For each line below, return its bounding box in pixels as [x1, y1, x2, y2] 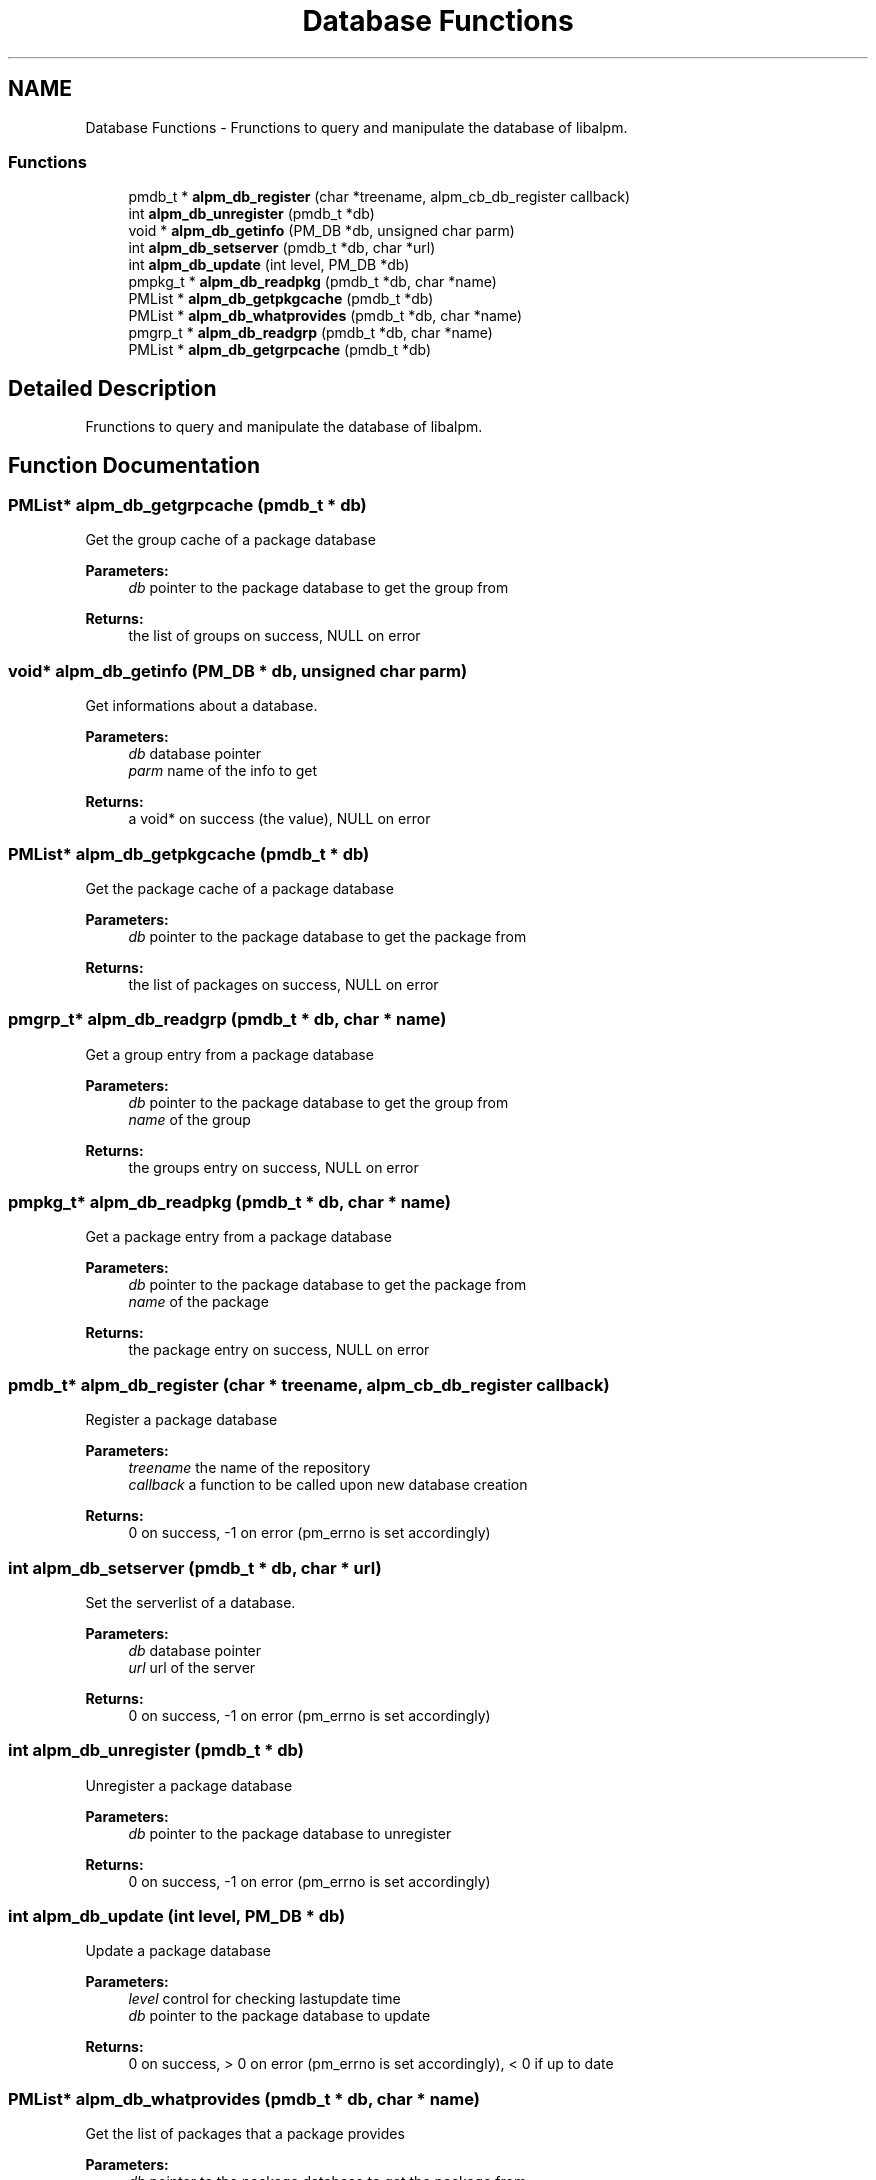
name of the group [128, 1110, 251, 1128]
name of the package [128, 1293, 269, 1311]
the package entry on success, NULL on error [128, 1341, 430, 1359]
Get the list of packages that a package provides [85, 2125, 405, 2143]
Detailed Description [8, 375, 217, 401]
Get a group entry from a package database [85, 1045, 374, 1063]
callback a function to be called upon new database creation [128, 1476, 528, 1494]
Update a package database [85, 1942, 272, 1960]
